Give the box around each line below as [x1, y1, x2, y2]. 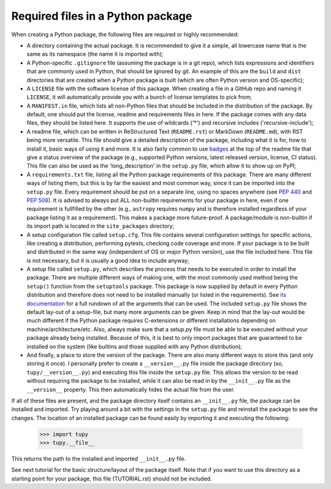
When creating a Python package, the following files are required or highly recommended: [11, 31, 239, 38]
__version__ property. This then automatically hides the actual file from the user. [26, 386, 235, 393]
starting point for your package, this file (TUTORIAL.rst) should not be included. [11, 475, 212, 482]
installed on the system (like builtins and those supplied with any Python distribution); [26, 343, 242, 350]
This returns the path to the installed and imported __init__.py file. [11, 455, 186, 463]
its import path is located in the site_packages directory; [26, 222, 175, 230]
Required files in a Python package [11, 9, 192, 23]
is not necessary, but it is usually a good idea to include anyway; [26, 257, 189, 264]
